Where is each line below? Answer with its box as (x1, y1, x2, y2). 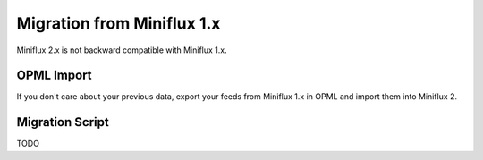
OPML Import (16, 68, 93, 83)
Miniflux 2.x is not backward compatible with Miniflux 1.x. (16, 45, 227, 55)
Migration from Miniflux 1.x (16, 13, 221, 33)
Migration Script (16, 114, 109, 130)
